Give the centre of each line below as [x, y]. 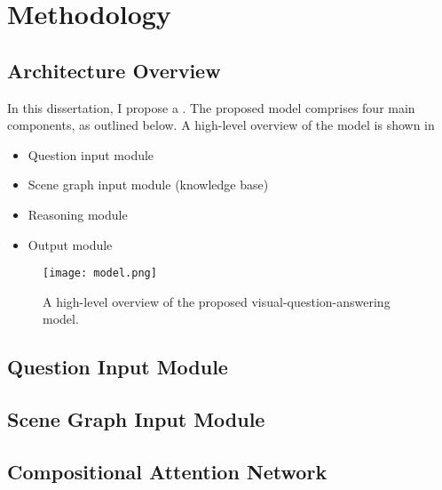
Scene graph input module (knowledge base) [148, 185]
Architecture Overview [114, 70]
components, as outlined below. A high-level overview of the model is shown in [221, 125]
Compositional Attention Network [167, 471]
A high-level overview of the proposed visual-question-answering [217, 301]
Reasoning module [78, 214]
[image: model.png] [100, 273]
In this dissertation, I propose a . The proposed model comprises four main [211, 107]
